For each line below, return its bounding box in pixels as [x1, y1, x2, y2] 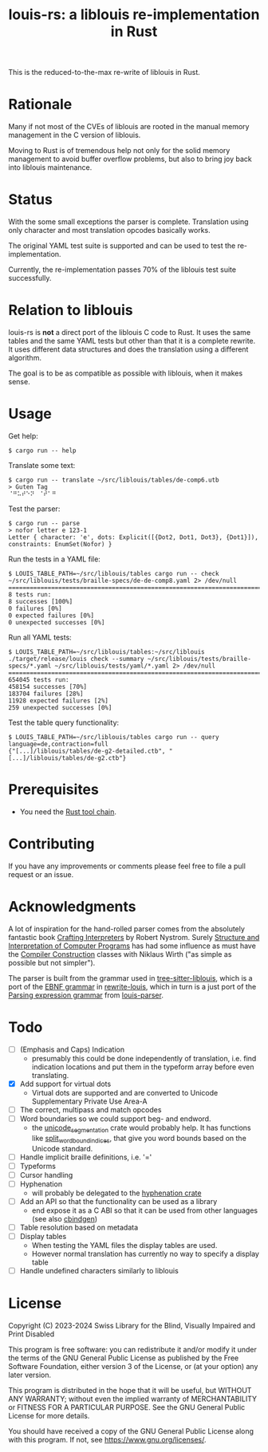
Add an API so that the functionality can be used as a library [19, 1196, 218, 1206]
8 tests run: [8, 590, 52, 599]
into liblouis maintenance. [8, 163, 93, 172]
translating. [31, 1070, 69, 1080]
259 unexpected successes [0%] [8, 703, 112, 711]
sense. [8, 377, 30, 386]
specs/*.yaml [8, 662, 52, 670]
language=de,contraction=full [8, 740, 109, 748]
